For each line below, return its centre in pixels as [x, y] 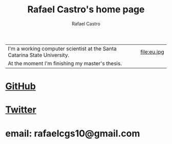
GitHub [20, 86]
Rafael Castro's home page [86, 10]
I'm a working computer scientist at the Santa [62, 48]
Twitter [21, 110]
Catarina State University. [39, 55]
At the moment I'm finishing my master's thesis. [65, 63]
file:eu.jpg [152, 51]
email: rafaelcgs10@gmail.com [73, 133]
